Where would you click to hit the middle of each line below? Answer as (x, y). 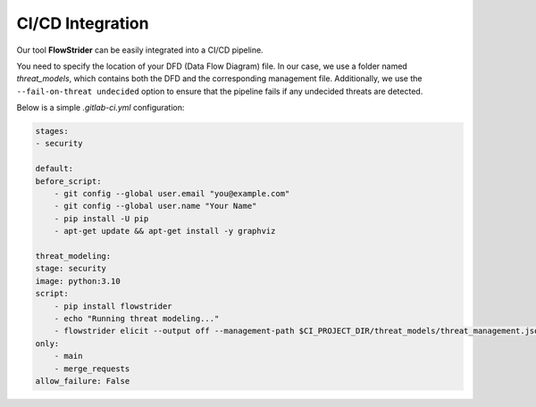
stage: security (71, 269)
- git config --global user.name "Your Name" (155, 206)
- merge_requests (92, 369)
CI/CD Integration (83, 23)
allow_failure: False (83, 381)
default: (54, 169)
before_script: (68, 181)
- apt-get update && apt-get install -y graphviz (165, 231)
